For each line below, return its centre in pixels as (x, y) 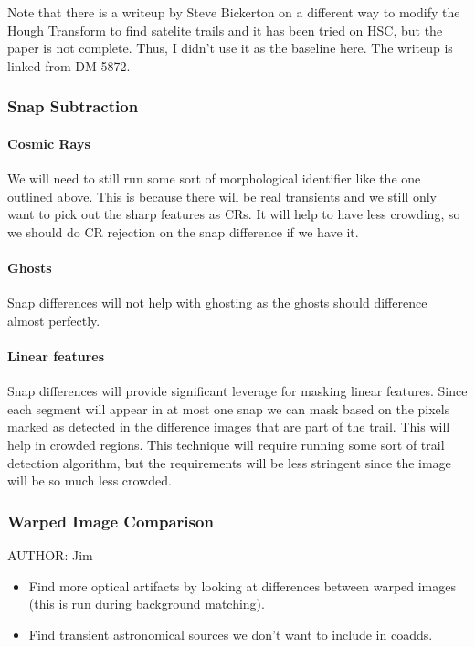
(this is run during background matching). (147, 604)
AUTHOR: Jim (50, 554)
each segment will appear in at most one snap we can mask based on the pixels (229, 408)
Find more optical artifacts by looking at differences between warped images (243, 585)
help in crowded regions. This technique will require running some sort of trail (226, 444)
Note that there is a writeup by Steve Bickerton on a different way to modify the (234, 12)
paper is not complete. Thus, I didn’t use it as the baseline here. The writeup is (230, 48)
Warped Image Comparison (111, 521)
